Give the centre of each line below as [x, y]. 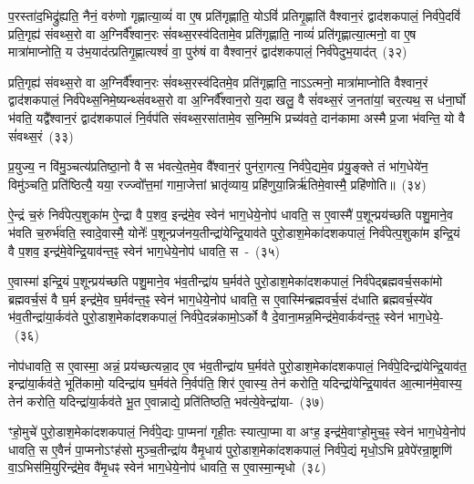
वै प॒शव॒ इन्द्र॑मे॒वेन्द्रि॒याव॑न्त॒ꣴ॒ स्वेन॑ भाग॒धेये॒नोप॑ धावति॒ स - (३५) [144, 250]
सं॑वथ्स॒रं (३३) [41, 135]
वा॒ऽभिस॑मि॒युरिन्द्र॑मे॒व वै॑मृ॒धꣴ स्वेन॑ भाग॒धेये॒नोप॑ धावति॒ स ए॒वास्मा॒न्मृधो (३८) [167, 467]
